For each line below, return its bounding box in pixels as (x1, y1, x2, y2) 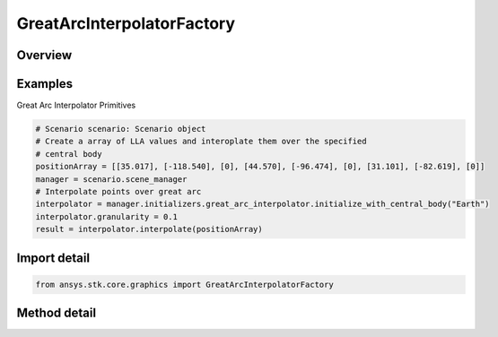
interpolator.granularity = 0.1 (35, 212, 179, 221)
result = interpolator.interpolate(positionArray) (35, 224, 264, 235)
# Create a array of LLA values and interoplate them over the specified (35, 136, 367, 147)
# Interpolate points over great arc (35, 186, 202, 197)
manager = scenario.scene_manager (35, 174, 188, 184)
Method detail (16, 306, 97, 321)
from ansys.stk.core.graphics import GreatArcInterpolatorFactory (35, 279, 334, 289)
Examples (16, 76, 74, 91)
